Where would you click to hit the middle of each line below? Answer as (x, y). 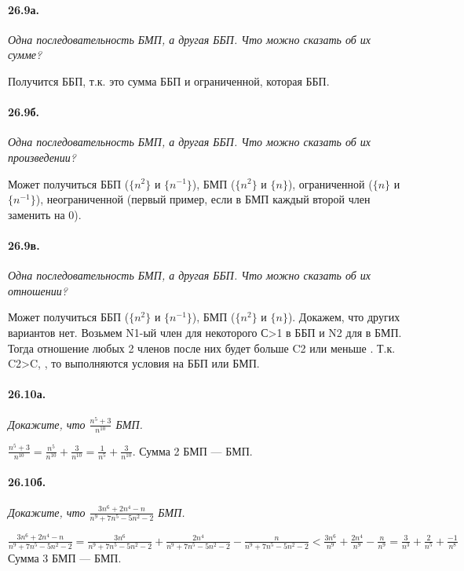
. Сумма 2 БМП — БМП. (192, 450)
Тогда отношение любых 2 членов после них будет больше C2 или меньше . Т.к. (202, 348)
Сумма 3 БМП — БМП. (65, 558)
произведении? (42, 157)
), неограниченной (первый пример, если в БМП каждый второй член (203, 199)
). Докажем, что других (344, 317)
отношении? (38, 290)
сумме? (25, 55)
